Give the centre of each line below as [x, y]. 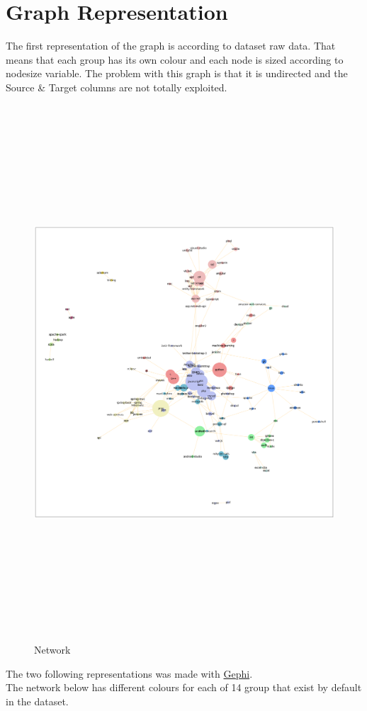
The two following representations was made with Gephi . [129, 673]
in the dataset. [37, 701]
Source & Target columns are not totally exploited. [117, 87]
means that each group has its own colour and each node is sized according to [175, 59]
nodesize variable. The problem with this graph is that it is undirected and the [177, 73]
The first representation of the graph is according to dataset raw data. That [171, 46]
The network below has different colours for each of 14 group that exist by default [184, 687]
